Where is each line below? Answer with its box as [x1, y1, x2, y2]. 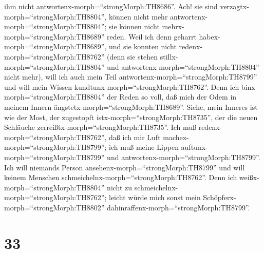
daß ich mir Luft [109, 131, 161, 142]
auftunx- [181, 142, 208, 152]
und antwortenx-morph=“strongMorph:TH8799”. [107, 151, 260, 162]
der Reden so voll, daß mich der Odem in [107, 91, 237, 102]
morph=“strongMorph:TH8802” [4, 202, 105, 212]
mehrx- [162, 21, 184, 32]
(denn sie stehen [107, 51, 158, 62]
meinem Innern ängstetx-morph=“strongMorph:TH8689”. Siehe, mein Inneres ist [4, 101, 258, 112]
